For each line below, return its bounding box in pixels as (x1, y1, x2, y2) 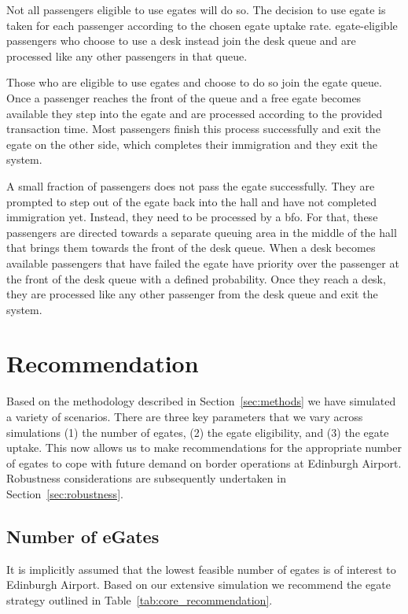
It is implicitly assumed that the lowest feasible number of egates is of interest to (6, 560, 396, 577)
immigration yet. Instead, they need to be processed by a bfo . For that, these (6, 209, 378, 225)
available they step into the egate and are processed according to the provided (6, 105, 383, 121)
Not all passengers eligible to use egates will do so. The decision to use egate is (6, 2, 386, 17)
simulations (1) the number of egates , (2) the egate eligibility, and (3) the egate (6, 424, 389, 440)
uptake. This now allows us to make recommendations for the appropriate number (6, 439, 402, 456)
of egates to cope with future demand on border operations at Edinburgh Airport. (6, 454, 402, 471)
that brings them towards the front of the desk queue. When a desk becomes (6, 239, 376, 256)
